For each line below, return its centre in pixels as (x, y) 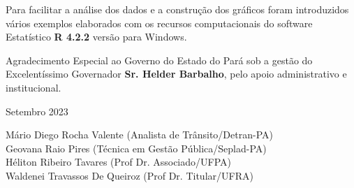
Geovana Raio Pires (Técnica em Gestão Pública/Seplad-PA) (136, 148)
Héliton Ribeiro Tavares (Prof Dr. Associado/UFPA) (118, 162)
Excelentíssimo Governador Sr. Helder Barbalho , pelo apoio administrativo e (176, 74)
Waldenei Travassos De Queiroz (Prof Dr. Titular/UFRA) (130, 175)
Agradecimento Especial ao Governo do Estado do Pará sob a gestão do (159, 60)
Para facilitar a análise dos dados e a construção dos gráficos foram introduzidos (177, 9)
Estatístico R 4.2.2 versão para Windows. (96, 37)
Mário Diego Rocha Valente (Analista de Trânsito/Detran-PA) (139, 135)
